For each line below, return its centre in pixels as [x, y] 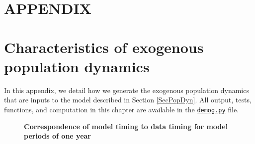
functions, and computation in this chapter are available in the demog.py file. [122, 109]
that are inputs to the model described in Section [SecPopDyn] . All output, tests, [128, 100]
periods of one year [57, 136]
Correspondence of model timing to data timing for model [126, 126]
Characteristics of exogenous [104, 47]
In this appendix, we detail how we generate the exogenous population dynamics [127, 90]
